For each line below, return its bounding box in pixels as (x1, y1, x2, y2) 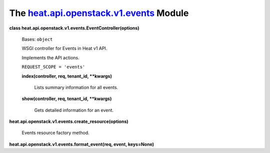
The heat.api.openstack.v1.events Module (9, 7, 189, 18)
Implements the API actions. (21, 54, 79, 60)
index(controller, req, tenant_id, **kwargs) (21, 73, 112, 79)
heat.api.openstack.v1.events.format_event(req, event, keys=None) (9, 141, 154, 147)
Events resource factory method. (21, 130, 89, 136)
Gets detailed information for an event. (34, 107, 114, 113)
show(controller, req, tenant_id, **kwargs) (21, 95, 112, 102)
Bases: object (21, 36, 53, 42)
